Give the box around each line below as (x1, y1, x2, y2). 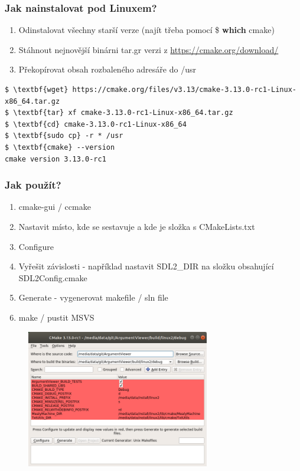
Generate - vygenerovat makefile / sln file (18, 291, 168, 304)
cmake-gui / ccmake (18, 200, 91, 213)
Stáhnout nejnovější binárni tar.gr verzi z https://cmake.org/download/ (18, 43, 279, 55)
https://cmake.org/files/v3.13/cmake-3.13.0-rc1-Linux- (72, 85, 296, 94)
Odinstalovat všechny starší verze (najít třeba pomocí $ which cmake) (18, 24, 275, 36)
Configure (18, 240, 54, 252)
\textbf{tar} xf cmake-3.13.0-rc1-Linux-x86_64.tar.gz (13, 108, 233, 117)
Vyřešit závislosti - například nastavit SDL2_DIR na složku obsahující (18, 260, 274, 272)
